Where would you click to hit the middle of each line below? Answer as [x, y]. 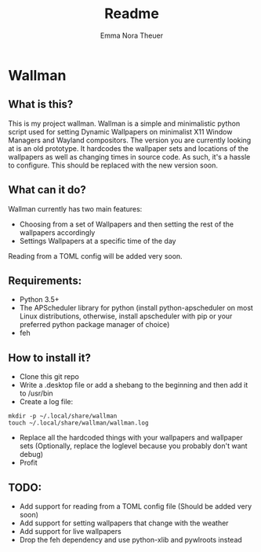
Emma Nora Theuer [132, 35]
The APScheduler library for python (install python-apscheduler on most [136, 308]
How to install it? [50, 357]
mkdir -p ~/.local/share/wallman [63, 416]
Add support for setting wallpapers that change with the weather [124, 523]
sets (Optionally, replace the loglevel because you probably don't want [134, 446]
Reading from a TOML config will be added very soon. [95, 256]
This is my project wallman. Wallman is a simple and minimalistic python [124, 123]
